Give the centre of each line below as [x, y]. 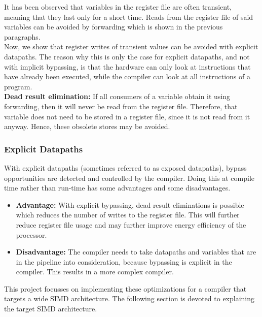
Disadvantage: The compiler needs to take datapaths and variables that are [136, 252]
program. [18, 86]
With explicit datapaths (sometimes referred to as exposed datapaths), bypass [125, 167]
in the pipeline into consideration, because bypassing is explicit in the [124, 261]
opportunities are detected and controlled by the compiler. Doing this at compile [129, 178]
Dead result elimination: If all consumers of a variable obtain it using [117, 96]
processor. [31, 234]
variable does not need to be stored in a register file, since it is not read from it [127, 116]
